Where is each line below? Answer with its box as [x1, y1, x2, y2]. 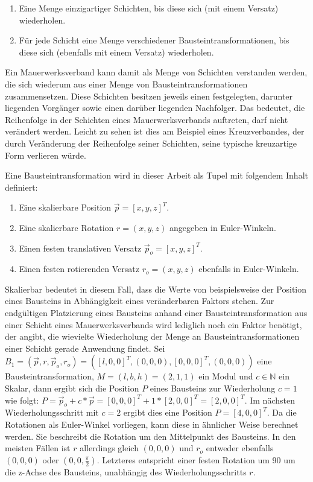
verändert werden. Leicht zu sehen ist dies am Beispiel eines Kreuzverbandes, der [5, 125, 305, 138]
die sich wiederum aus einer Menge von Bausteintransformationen [5, 77, 248, 90]
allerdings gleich [80, 442, 139, 454]
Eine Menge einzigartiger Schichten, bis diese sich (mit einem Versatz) [19, 2, 279, 14]
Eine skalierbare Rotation [19, 221, 114, 233]
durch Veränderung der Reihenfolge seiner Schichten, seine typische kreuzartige [5, 136, 297, 149]
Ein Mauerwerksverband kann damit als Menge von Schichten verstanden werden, [5, 66, 308, 78]
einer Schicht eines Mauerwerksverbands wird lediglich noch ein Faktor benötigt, [5, 318, 302, 331]
